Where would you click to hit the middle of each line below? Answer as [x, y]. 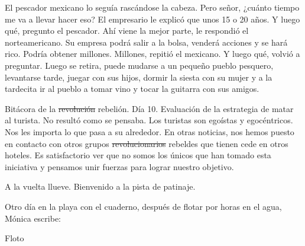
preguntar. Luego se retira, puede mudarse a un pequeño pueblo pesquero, [139, 65]
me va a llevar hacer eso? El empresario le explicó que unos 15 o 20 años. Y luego [152, 19]
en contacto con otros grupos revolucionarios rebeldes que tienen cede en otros [147, 143]
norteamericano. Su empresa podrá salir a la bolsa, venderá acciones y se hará [146, 42]
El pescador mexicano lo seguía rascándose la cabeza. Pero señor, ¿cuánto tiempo [152, 7]
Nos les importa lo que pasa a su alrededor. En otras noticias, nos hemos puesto [150, 131]
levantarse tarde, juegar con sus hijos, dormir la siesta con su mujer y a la [139, 77]
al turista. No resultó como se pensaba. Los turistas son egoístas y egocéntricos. [149, 120]
